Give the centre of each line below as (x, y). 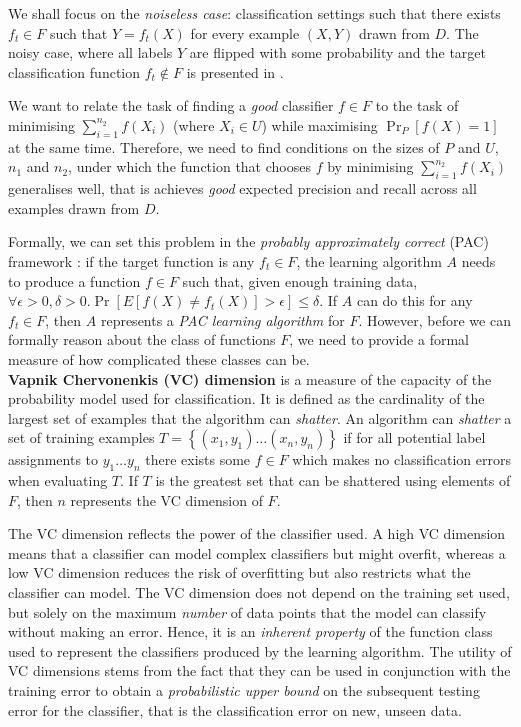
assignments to (53, 459)
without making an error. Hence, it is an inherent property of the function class (250, 631)
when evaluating (58, 480)
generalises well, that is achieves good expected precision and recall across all (242, 188)
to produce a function (74, 280)
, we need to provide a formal (379, 339)
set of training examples (81, 437)
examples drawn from (74, 207)
